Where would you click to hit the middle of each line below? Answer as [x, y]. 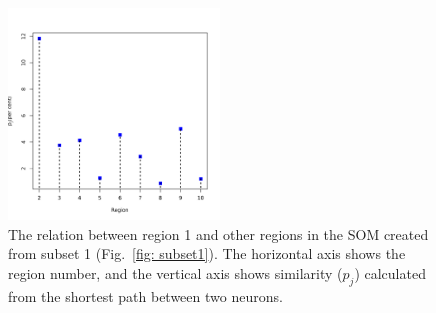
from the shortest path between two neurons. [145, 295]
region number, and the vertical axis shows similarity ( [175, 272]
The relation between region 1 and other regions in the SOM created [218, 233]
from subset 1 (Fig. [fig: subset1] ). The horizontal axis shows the [207, 253]
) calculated [390, 272]
